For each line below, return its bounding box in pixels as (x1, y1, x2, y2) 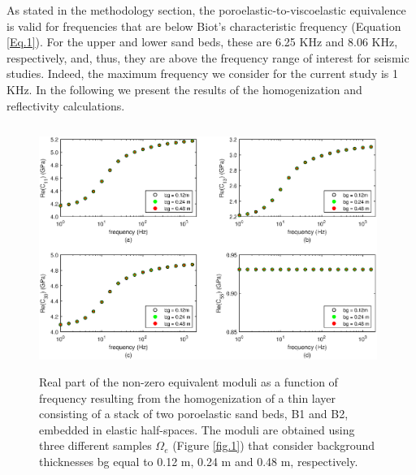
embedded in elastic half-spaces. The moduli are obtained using (39, 421, 355, 438)
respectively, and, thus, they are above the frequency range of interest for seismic (6, 49, 409, 66)
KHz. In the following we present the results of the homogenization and (6, 80, 362, 97)
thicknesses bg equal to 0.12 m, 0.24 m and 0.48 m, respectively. (39, 453, 358, 470)
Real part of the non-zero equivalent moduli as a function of (39, 374, 338, 391)
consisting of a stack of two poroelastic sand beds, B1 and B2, (39, 405, 349, 422)
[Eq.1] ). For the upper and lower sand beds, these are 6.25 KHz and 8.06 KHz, (6, 33, 398, 50)
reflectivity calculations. (6, 97, 125, 114)
